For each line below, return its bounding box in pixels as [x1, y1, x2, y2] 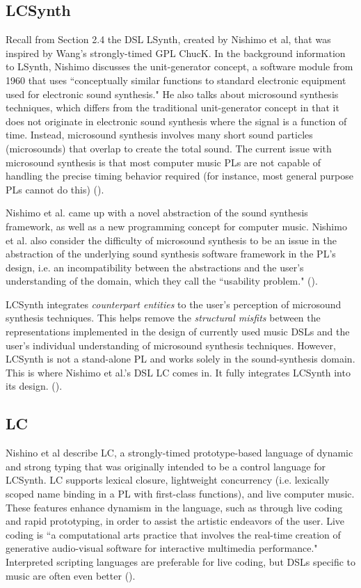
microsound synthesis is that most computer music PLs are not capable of [6, 154, 321, 169]
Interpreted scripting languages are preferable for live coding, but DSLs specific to [6, 555, 356, 569]
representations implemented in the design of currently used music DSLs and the [6, 324, 350, 339]
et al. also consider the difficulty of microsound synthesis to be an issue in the [6, 232, 337, 247]
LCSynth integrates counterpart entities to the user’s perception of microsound [6, 296, 342, 311]
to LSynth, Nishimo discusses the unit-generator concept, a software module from [6, 59, 353, 74]
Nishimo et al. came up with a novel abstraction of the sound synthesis [6, 205, 308, 220]
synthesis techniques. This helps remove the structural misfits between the [6, 310, 321, 325]
